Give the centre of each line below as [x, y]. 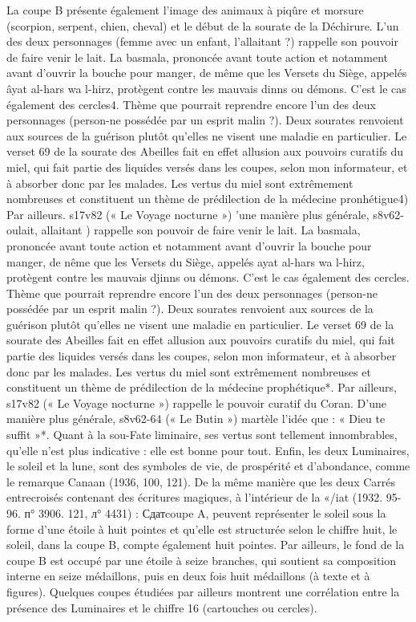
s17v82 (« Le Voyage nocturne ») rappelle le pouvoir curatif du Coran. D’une [196, 402]
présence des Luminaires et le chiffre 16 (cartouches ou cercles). [162, 607]
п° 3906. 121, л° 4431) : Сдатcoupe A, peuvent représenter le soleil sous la [205, 513]
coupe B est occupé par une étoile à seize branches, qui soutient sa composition [202, 560]
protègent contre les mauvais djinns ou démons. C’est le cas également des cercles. [208, 277]
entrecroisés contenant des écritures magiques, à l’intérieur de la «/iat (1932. [195, 497]
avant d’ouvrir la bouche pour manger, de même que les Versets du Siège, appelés [207, 73]
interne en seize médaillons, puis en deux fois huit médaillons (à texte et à [188, 576]
